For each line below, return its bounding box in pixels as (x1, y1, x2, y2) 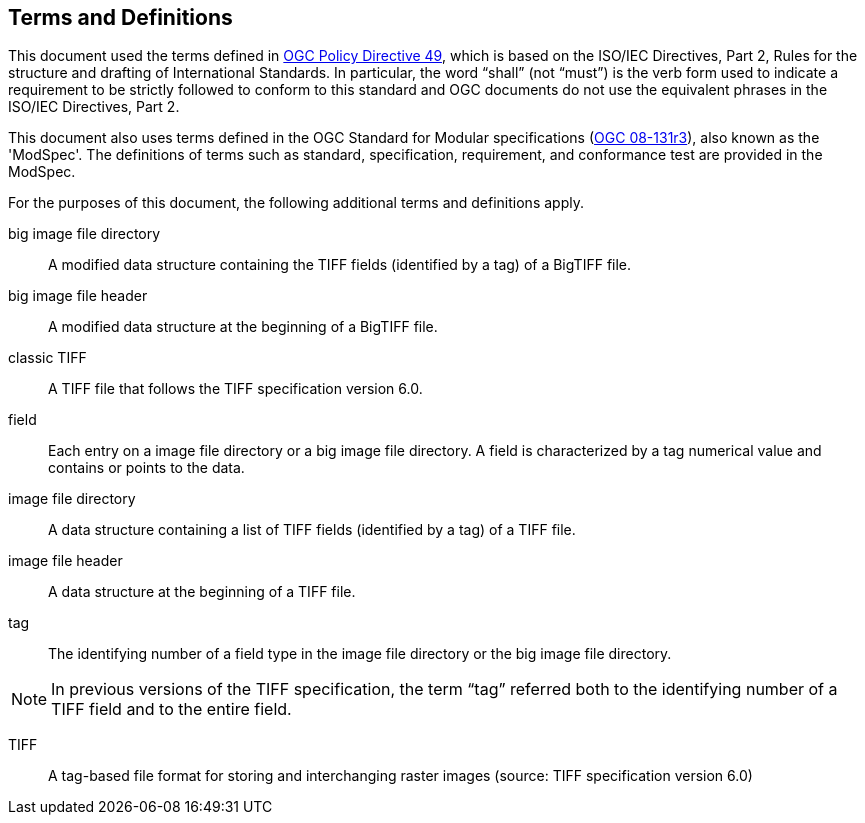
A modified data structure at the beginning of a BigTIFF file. (48, 318, 438, 336)
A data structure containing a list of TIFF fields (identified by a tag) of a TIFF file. (48, 521, 576, 539)
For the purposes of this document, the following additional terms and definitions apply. (8, 194, 584, 212)
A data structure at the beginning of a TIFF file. (48, 583, 356, 601)
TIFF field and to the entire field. (51, 699, 292, 720)
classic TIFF (8, 349, 87, 367)
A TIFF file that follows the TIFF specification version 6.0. (48, 380, 423, 398)
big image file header (8, 287, 148, 305)
